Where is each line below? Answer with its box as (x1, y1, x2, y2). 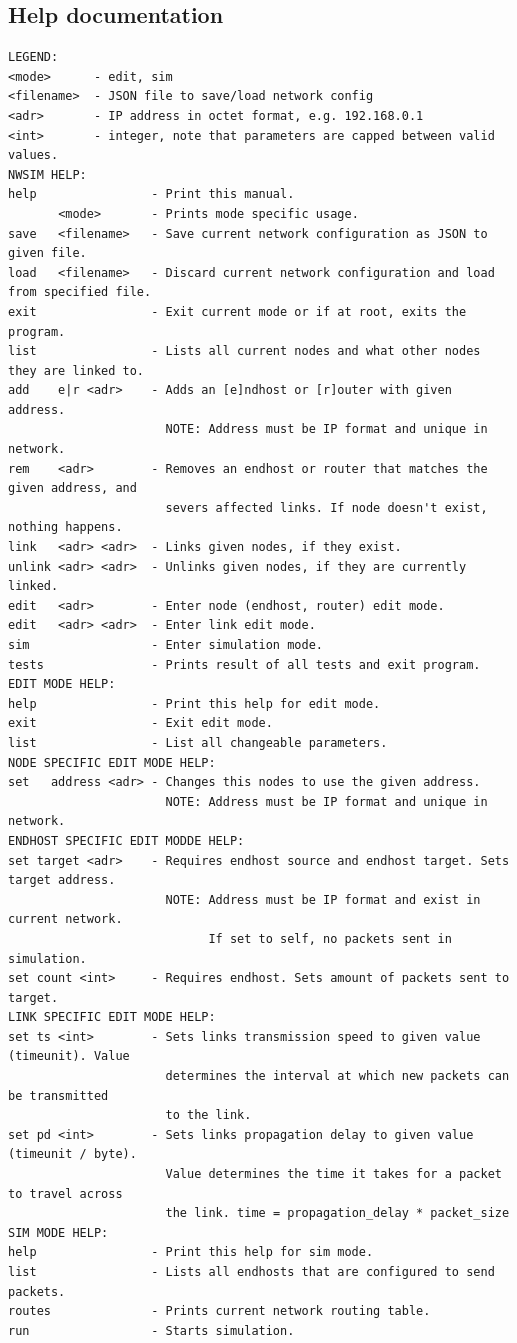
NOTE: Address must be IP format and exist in (165, 892, 481, 907)
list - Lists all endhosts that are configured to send (8, 1265, 495, 1280)
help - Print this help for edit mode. (8, 696, 381, 711)
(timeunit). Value (8, 1049, 130, 1064)
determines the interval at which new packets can (165, 1069, 510, 1084)
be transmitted (8, 1088, 109, 1103)
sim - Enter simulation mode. (8, 638, 323, 653)
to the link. (165, 1108, 252, 1123)
